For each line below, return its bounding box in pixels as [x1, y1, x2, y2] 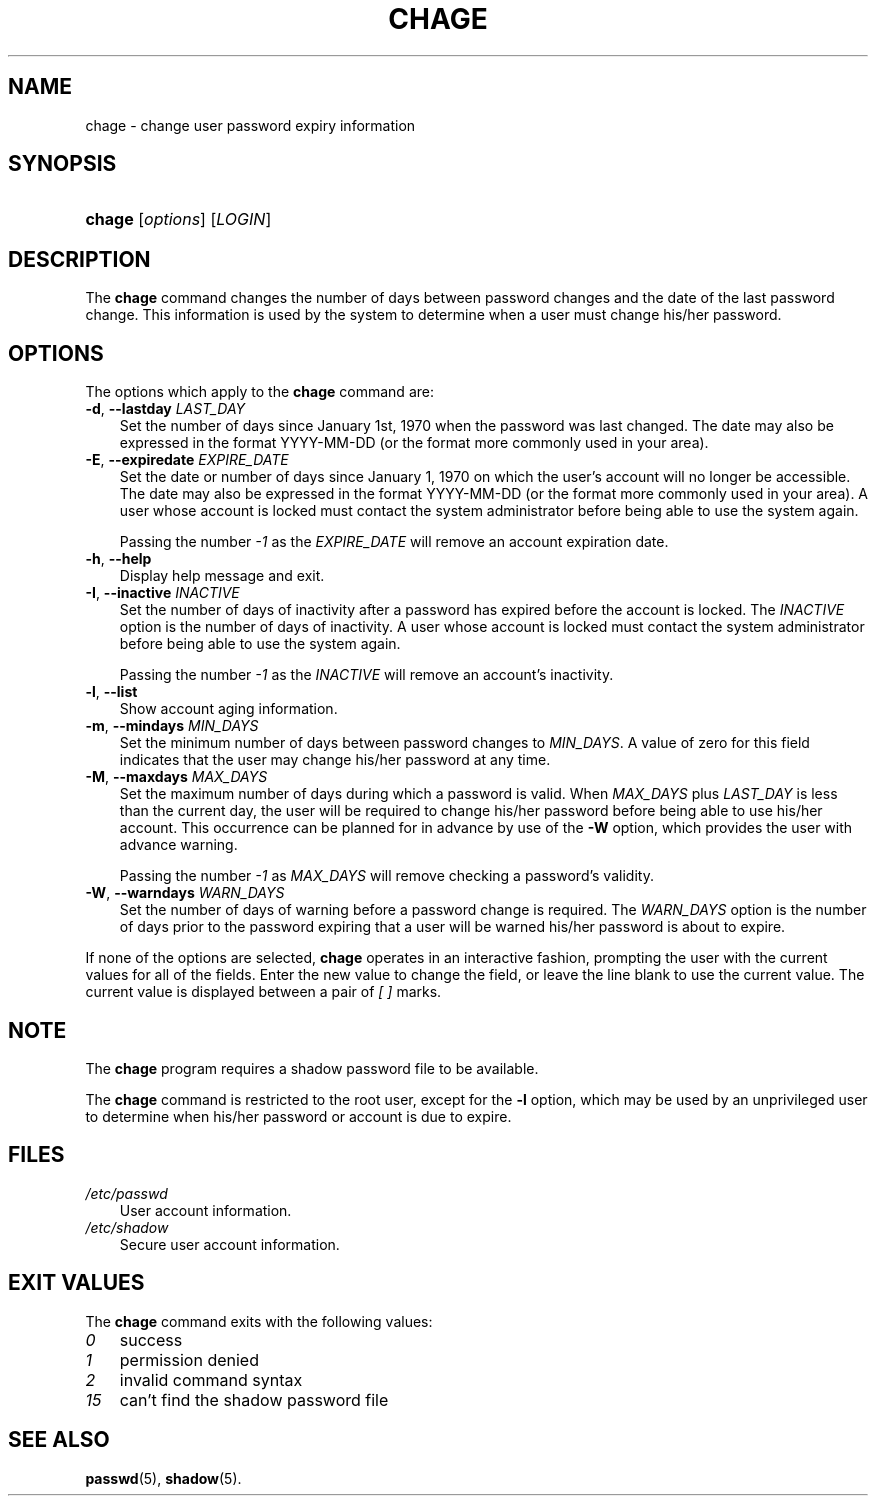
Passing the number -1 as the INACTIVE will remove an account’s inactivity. [119, 666, 614, 684]
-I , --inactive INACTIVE [85, 584, 240, 602]
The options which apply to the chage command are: [85, 383, 434, 401]
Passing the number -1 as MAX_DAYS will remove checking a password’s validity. [119, 867, 654, 885]
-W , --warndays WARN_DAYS [85, 884, 285, 902]
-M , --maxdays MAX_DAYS [85, 768, 268, 786]
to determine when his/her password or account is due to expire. [85, 1107, 512, 1125]
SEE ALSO [8, 1427, 110, 1453]
